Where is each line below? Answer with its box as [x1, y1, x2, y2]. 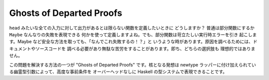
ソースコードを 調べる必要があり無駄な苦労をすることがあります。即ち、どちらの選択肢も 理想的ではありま [35, 45, 256, 52]
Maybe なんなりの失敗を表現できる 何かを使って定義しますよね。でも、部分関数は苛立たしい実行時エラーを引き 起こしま [9, 31, 257, 37]
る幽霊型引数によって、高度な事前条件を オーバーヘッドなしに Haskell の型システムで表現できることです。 [9, 69, 228, 75]
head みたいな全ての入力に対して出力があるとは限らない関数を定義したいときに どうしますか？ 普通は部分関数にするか [9, 25, 255, 31]
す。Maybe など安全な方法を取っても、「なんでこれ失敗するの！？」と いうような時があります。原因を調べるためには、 [9, 39, 254, 45]
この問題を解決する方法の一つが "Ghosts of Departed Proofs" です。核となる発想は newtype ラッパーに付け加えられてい [9, 62, 256, 68]
